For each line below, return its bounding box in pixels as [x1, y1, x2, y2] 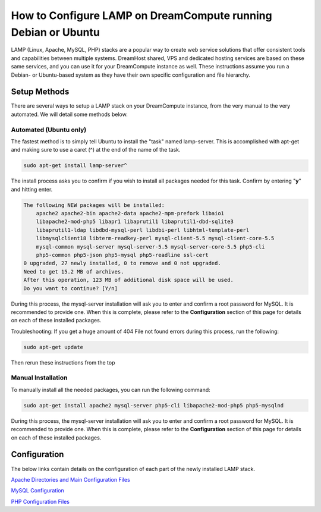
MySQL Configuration [11, 487, 65, 494]
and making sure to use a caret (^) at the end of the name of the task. [11, 146, 181, 153]
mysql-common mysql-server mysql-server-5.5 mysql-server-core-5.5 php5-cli [36, 243, 265, 250]
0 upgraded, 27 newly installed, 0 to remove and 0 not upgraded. [23, 260, 221, 267]
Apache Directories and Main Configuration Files [11, 476, 130, 483]
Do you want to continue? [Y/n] [23, 285, 118, 291]
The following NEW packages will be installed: [23, 202, 165, 208]
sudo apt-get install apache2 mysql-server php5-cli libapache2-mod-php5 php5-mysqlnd [23, 402, 284, 409]
